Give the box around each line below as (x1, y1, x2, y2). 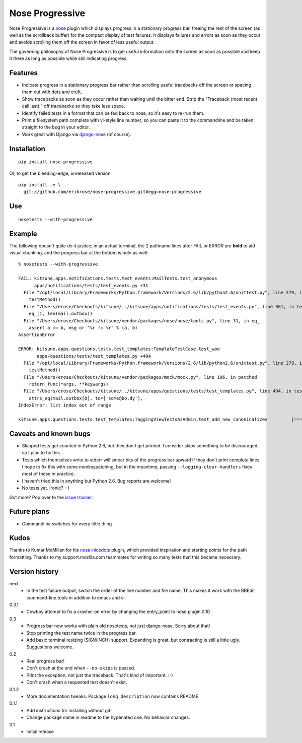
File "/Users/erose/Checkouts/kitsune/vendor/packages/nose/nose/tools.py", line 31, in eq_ (23, 318, 260, 323)
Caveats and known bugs (9, 429, 91, 438)
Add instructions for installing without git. (26, 707, 112, 713)
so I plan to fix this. (22, 450, 61, 456)
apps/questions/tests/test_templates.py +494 (37, 353, 151, 359)
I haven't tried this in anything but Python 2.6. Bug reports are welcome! (22, 478, 171, 484)
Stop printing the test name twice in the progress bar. (26, 630, 137, 636)
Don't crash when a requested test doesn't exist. (26, 679, 127, 685)
